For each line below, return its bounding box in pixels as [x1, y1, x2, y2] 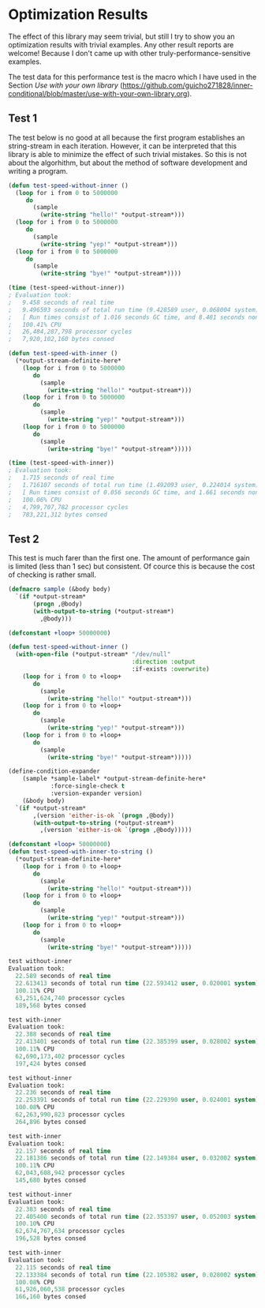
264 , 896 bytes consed [15, 1118, 87, 1126]
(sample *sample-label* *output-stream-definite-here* [22, 775, 207, 783]
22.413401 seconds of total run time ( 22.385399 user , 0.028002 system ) [15, 1038, 259, 1046]
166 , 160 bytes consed [15, 1293, 87, 1301]
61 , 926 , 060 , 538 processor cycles [15, 1285, 125, 1294]
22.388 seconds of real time [15, 1030, 111, 1039]
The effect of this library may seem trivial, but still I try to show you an [8, 32, 235, 41]
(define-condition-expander [8, 767, 101, 775]
